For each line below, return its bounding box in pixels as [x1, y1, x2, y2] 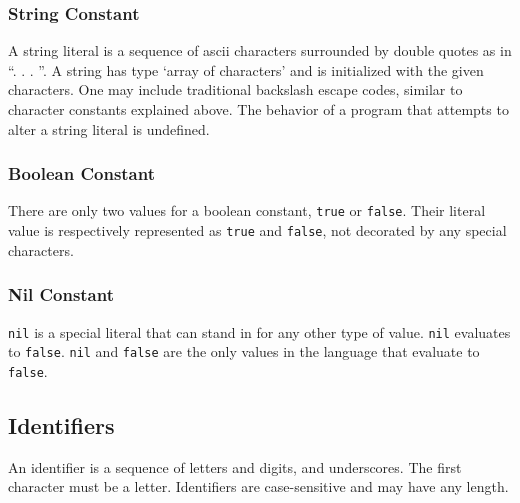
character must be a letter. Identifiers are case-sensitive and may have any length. [8, 476, 509, 497]
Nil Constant [8, 282, 115, 307]
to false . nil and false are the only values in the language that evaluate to [8, 341, 480, 362]
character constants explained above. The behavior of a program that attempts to [8, 99, 509, 119]
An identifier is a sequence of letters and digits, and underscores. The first [8, 456, 462, 477]
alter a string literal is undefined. [8, 118, 210, 139]
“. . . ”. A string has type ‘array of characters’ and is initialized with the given [8, 59, 484, 80]
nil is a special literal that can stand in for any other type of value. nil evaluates [8, 321, 511, 342]
